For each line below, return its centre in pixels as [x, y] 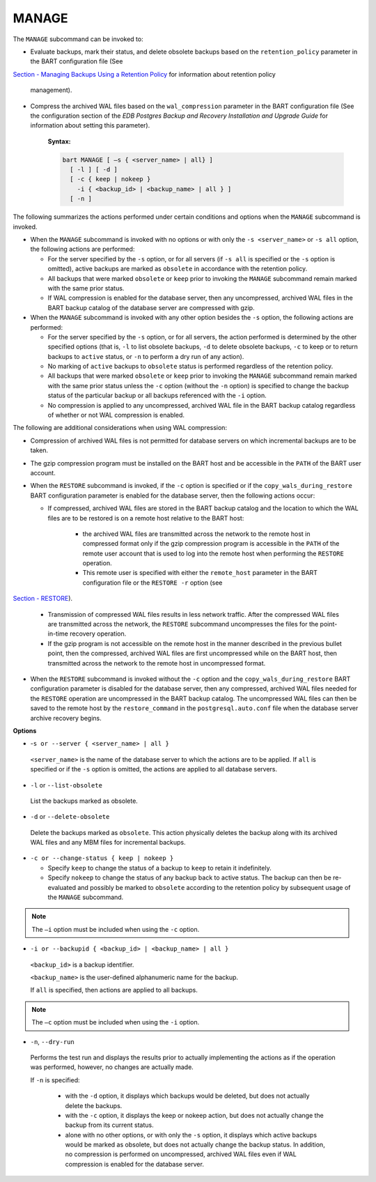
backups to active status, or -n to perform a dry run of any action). [146, 356]
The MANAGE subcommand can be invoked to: [78, 39]
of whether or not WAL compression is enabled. [116, 415]
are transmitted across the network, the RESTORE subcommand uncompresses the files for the [183, 624]
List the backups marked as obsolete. [84, 801]
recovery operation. [98, 634]
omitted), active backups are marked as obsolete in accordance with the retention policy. [178, 269]
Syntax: [59, 141]
